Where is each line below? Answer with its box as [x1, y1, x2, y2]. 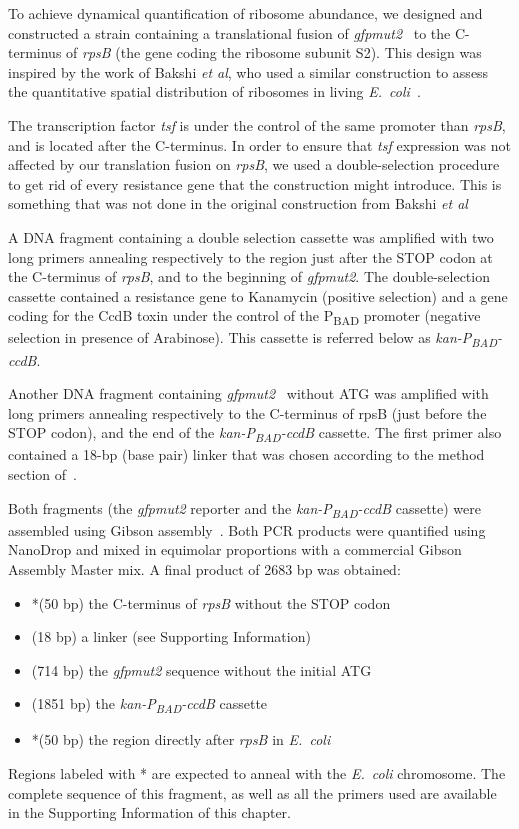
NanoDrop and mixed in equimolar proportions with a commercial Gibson [8, 539, 462, 560]
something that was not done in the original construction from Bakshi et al [8, 193, 468, 214]
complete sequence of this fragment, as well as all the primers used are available [8, 782, 497, 803]
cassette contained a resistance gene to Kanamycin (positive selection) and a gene [8, 285, 508, 306]
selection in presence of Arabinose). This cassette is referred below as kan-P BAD [8, 327, 497, 351]
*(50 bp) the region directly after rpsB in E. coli [31, 729, 331, 750]
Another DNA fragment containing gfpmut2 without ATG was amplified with [8, 383, 489, 404]
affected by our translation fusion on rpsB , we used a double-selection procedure [8, 154, 500, 175]
